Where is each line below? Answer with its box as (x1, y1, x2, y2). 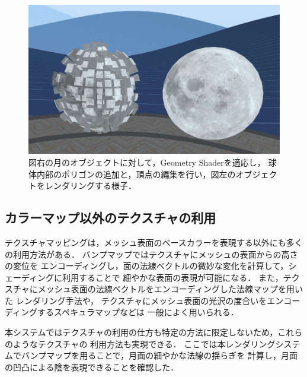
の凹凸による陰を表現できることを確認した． (5, 360, 179, 373)
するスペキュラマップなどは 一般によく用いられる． (37, 306, 239, 318)
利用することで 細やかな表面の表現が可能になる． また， (62, 271, 283, 283)
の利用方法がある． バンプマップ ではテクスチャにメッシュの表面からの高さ (5, 248, 298, 260)
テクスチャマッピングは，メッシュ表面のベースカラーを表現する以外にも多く (5, 236, 303, 248)
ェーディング (5, 271, 55, 283)
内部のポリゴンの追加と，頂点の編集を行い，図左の (36, 167, 236, 180)
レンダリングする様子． (44, 179, 136, 192)
